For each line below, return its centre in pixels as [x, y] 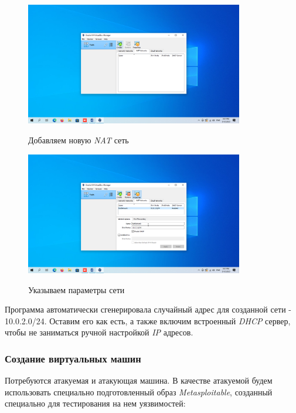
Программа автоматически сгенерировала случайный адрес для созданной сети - [148, 309]
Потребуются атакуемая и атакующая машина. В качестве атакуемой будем [139, 380]
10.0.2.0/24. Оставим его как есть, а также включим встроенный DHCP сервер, [148, 320]
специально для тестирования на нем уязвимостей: [95, 403]
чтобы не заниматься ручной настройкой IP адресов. [99, 332]
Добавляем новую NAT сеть [79, 140]
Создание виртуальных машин [73, 358]
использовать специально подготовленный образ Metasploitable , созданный [139, 392]
